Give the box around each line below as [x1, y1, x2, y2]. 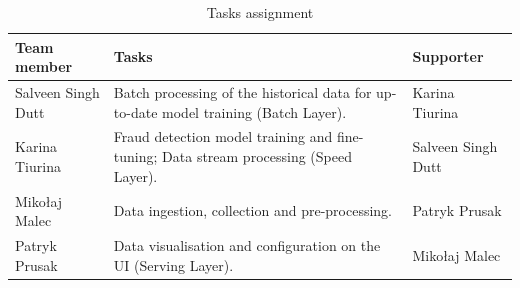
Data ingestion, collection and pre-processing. [113, 200, 393, 221]
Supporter [412, 46, 484, 67]
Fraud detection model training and [113, 126, 333, 147]
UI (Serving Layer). [113, 254, 234, 275]
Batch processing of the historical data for [113, 82, 372, 103]
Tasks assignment [206, 2, 314, 22]
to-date [113, 101, 158, 122]
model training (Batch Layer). [162, 101, 347, 122]
